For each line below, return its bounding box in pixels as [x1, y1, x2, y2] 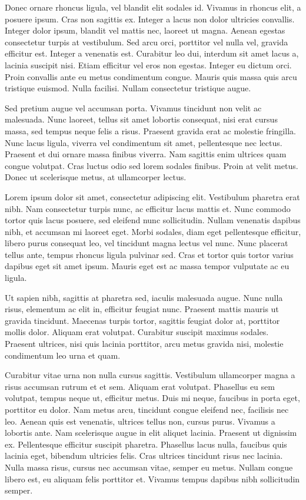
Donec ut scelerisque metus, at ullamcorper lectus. [5, 171, 187, 183]
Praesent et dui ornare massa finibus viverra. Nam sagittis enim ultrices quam [5, 148, 287, 160]
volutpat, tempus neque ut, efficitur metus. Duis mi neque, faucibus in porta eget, [5, 392, 300, 404]
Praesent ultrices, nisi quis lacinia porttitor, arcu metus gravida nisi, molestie [5, 337, 284, 350]
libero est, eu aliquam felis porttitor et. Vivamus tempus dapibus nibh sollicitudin [5, 472, 300, 485]
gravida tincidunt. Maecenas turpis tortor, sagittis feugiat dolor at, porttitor [5, 314, 280, 326]
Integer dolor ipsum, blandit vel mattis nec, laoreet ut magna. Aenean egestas [5, 24, 285, 37]
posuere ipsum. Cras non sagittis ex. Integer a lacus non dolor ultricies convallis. [5, 12, 295, 25]
